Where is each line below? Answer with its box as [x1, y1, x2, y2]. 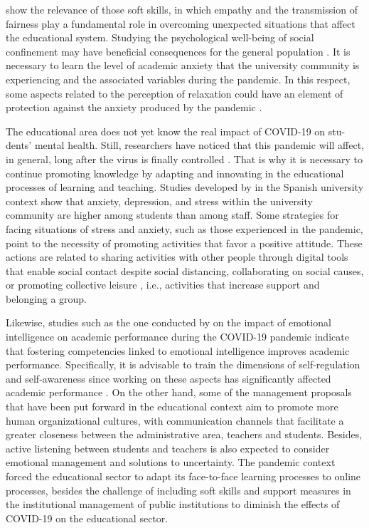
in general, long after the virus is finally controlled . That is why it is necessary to [6, 151, 363, 166]
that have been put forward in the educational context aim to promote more [6, 399, 338, 414]
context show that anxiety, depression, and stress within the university [6, 193, 313, 208]
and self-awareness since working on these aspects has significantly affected [6, 371, 331, 385]
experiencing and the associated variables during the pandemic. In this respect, [6, 71, 351, 86]
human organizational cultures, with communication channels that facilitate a [6, 413, 344, 428]
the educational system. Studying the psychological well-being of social [6, 30, 314, 45]
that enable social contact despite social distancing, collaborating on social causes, [6, 263, 364, 278]
